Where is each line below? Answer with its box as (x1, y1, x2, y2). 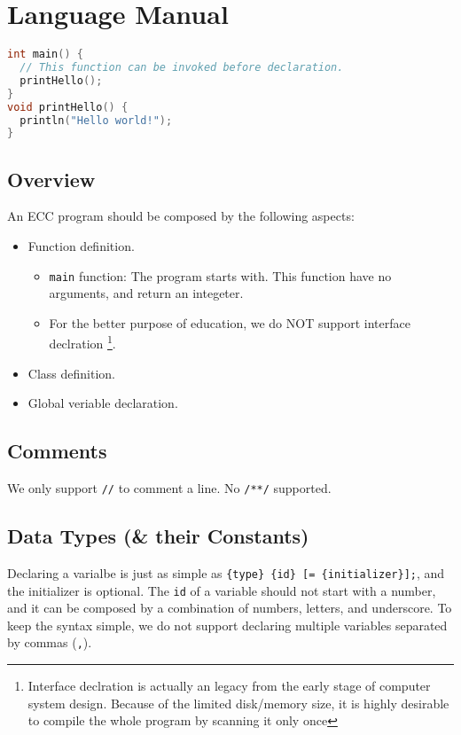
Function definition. (27, 237, 135, 255)
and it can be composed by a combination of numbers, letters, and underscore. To (7, 598, 452, 617)
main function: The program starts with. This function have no (49, 266, 392, 285)
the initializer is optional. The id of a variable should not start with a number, (7, 581, 436, 599)
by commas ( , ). (7, 633, 92, 652)
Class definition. (27, 364, 115, 382)
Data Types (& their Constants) (7, 522, 309, 550)
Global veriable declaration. (27, 394, 178, 412)
